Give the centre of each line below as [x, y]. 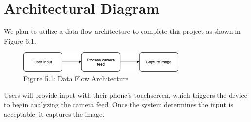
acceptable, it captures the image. [54, 114]
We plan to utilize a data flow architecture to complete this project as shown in [122, 31]
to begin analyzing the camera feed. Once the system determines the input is [118, 104]
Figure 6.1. [20, 40]
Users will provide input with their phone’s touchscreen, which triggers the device [125, 95]
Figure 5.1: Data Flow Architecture [76, 78]
